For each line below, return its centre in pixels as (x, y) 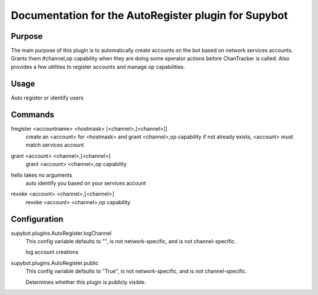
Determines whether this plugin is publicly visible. (86, 282)
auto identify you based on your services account (86, 183)
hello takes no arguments (42, 175)
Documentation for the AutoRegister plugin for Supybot (150, 15)
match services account (55, 145)
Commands (33, 115)
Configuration (37, 219)
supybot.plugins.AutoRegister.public (55, 263)
